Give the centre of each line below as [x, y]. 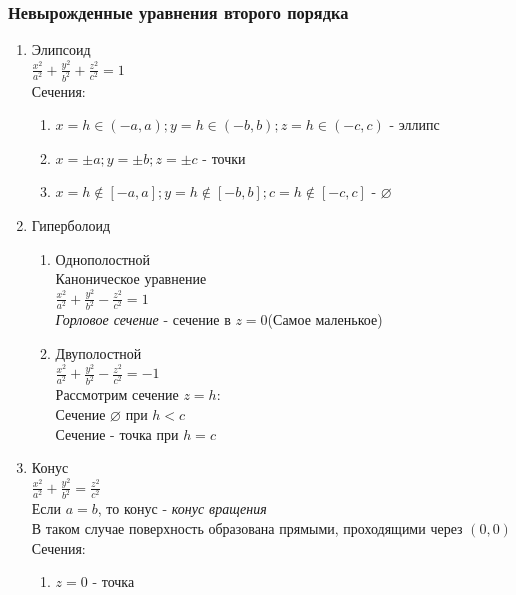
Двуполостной [98, 353]
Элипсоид [61, 49]
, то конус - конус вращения [182, 508]
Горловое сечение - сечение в [143, 319]
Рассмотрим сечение [117, 394]
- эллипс [414, 124]
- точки [224, 157]
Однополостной [103, 258]
